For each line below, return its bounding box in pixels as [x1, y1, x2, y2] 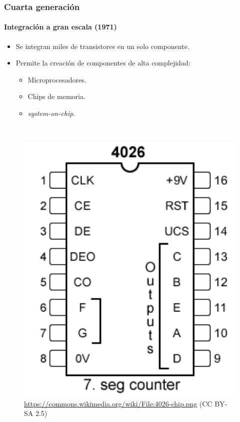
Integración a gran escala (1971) [4, 21, 117, 32]
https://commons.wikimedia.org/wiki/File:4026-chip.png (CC [24, 398, 212, 408]
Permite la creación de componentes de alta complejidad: [15, 57, 190, 68]
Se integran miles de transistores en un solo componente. [15, 40, 189, 51]
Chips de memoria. [27, 91, 85, 101]
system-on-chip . [27, 108, 75, 118]
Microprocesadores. [27, 74, 86, 84]
